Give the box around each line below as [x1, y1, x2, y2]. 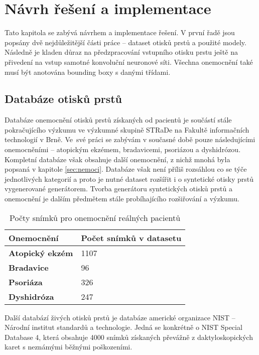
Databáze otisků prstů [5, 91, 122, 106]
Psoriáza [9, 276, 43, 288]
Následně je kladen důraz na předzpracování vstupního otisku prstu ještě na [5, 47, 238, 57]
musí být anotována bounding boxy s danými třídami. [5, 66, 171, 77]
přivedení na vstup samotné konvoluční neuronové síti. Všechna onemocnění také [5, 56, 253, 67]
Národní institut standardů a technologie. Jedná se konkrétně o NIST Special [5, 322, 242, 332]
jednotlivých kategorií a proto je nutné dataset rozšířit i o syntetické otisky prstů [5, 173, 254, 184]
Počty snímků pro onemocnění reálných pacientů [10, 211, 181, 223]
